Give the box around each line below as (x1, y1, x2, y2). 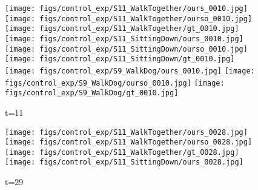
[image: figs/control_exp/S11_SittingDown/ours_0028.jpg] (5, 158, 243, 167)
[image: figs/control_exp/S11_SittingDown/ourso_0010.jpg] (5, 44, 248, 53)
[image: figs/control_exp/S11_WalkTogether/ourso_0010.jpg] (5, 14, 253, 23)
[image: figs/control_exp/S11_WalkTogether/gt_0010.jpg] (5, 24, 239, 33)
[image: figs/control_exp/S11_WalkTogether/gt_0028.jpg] (5, 148, 239, 157)
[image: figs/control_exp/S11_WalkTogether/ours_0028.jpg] (5, 127, 248, 137)
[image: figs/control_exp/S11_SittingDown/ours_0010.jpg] (5, 34, 243, 43)
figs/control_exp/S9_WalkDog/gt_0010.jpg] (5, 89, 179, 98)
